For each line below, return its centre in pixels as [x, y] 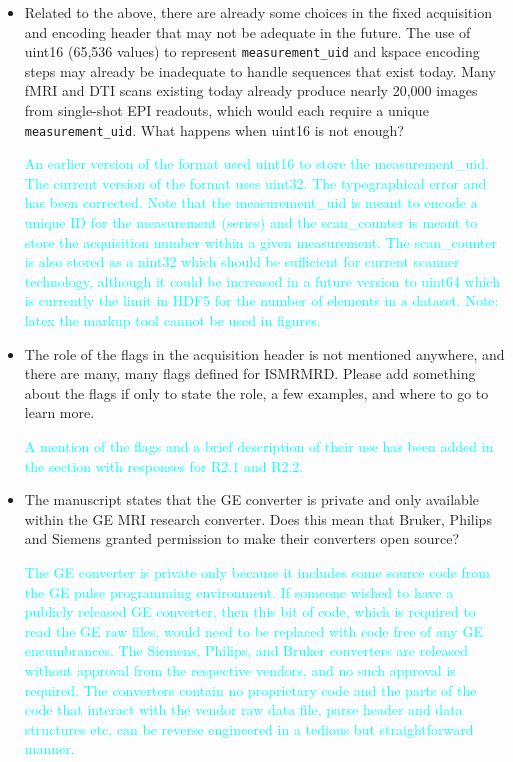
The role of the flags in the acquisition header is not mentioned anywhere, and [264, 353]
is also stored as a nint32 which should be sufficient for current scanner [242, 261]
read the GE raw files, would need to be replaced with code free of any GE [253, 630]
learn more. [59, 412]
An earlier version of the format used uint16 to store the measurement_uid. [256, 163]
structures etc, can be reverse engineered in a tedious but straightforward [249, 728]
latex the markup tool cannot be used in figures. [172, 320]
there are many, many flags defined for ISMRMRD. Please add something [250, 373]
